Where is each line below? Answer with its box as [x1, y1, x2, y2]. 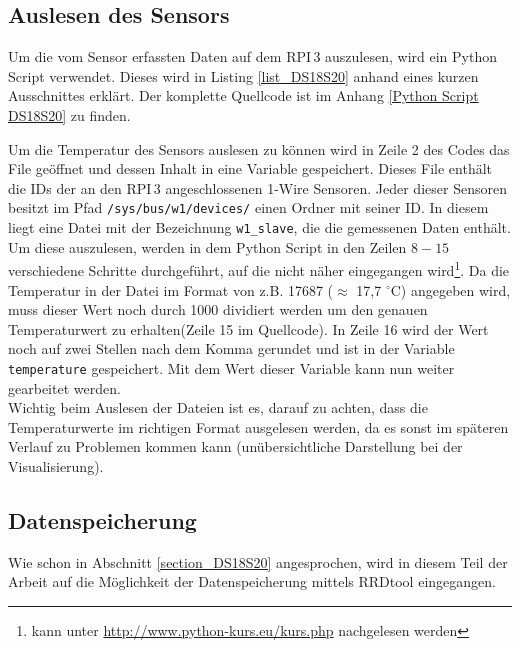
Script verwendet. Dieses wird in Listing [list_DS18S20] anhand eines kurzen [8, 65, 479, 86]
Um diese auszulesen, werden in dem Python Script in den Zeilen [8, 236, 407, 257]
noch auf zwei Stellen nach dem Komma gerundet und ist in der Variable [8, 338, 455, 359]
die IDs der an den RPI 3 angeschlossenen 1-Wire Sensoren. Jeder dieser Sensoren [8, 177, 507, 198]
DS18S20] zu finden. [8, 104, 131, 125]
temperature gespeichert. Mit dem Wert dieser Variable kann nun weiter [8, 357, 455, 378]
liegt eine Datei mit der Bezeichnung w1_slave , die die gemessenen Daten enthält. [8, 217, 511, 238]
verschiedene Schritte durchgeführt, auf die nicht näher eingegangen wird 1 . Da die [8, 257, 510, 280]
